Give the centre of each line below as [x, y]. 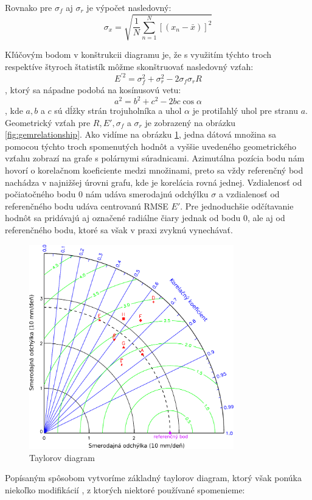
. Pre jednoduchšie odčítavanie [237, 206]
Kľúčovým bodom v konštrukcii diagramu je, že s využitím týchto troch [138, 55]
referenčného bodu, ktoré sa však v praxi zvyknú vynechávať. [119, 230]
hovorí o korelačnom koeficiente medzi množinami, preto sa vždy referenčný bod [154, 170]
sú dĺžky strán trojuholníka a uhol [118, 111]
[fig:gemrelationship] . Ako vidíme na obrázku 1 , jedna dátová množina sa [140, 134]
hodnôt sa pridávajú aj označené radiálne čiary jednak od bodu [123, 218]
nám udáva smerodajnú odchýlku [147, 194]
